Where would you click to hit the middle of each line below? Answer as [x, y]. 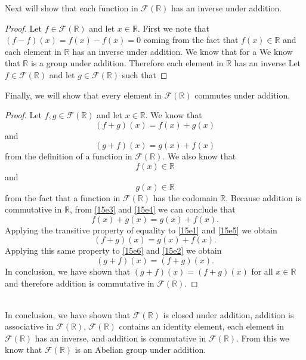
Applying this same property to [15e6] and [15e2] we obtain [113, 250]
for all [262, 271]
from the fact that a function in [63, 197]
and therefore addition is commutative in [80, 283]
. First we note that [173, 28]
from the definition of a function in [69, 156]
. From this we [262, 338]
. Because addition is [263, 197]
